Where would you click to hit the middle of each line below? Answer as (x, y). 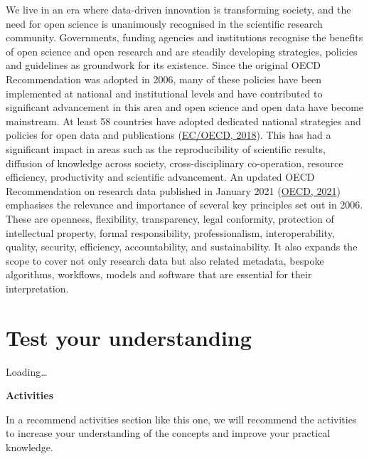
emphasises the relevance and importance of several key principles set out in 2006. (184, 205)
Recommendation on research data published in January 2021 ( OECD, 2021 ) (173, 190)
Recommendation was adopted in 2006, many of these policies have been (164, 79)
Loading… (27, 371)
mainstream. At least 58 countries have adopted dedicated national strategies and (183, 121)
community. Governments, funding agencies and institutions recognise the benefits (184, 37)
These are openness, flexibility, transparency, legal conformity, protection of (170, 218)
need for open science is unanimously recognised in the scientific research (164, 23)
